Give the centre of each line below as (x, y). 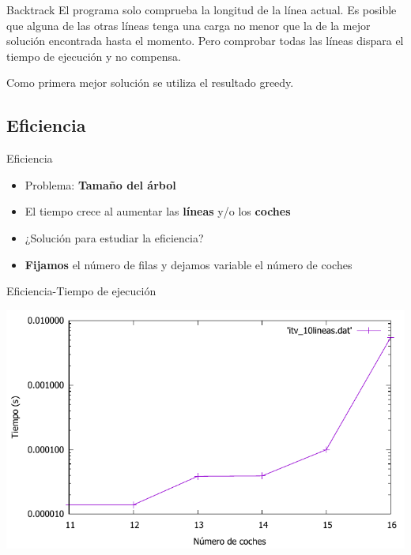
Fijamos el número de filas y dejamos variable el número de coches (189, 264)
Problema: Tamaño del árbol (100, 184)
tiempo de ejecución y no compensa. (94, 56)
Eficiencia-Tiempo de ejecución (81, 291)
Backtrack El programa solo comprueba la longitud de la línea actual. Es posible (202, 9)
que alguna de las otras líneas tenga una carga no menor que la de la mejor (189, 25)
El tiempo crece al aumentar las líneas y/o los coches (158, 211)
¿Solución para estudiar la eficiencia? (114, 237)
